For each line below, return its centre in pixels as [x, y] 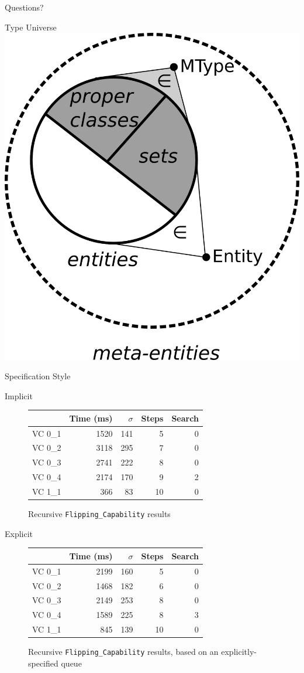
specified [43, 663]
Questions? [24, 7]
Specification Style [38, 376]
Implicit [19, 395]
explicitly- [239, 652]
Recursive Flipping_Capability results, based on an [123, 652]
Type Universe [31, 27]
